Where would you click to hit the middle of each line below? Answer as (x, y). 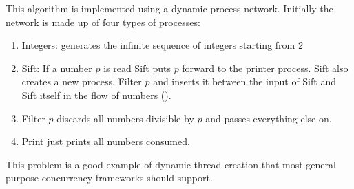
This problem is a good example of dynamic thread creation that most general (171, 164)
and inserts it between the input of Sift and (244, 81)
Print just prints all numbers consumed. (106, 141)
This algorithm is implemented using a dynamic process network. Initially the (169, 8)
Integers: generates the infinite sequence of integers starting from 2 (162, 45)
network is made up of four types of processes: (103, 22)
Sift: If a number (57, 68)
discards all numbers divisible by (125, 118)
